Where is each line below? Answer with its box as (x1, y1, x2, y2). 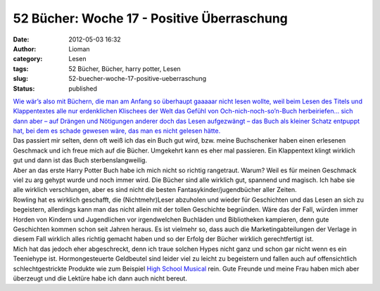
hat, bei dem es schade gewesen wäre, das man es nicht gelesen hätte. (13, 127, 221, 135)
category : (13, 55, 43, 63)
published (68, 84, 98, 93)
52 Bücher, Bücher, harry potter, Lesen (68, 64, 181, 73)
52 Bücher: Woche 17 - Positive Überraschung (13, 11, 289, 26)
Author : (13, 44, 37, 53)
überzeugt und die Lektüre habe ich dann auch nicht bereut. (13, 274, 188, 283)
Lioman (68, 44, 91, 53)
